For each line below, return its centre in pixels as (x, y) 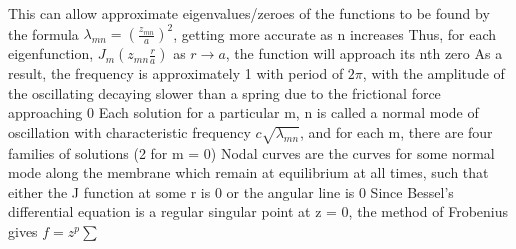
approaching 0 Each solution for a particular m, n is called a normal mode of (243, 112)
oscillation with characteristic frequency (129, 131)
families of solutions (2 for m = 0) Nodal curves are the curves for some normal (251, 152)
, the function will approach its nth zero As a (364, 53)
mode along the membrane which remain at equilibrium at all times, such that (248, 172)
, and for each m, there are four (396, 131)
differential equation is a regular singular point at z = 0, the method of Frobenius (258, 211)
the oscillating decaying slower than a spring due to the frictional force (224, 92)
